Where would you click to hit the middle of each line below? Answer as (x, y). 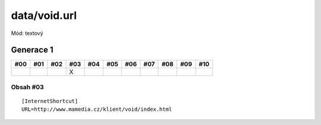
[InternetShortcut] (50, 101)
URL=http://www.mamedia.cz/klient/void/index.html (97, 109)
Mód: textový (27, 33)
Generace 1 (32, 50)
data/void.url (44, 15)
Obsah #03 (27, 87)
